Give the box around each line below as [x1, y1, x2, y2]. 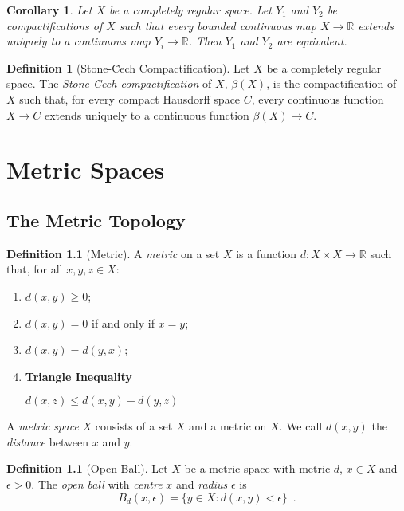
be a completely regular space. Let [109, 2, 272, 18]
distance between [6, 433, 89, 450]
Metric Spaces [6, 153, 165, 186]
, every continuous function [251, 90, 384, 107]
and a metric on [189, 418, 267, 434]
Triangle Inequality [25, 368, 132, 384]
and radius [175, 476, 228, 493]
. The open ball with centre [31, 476, 163, 493]
